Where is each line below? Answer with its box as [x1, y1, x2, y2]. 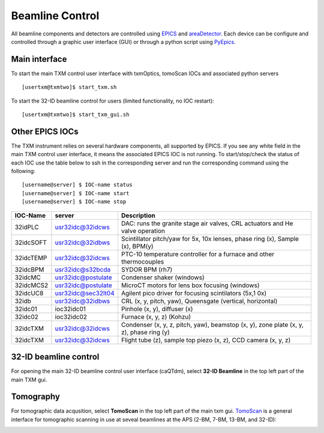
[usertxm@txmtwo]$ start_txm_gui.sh [22, 111, 130, 118]
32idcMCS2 [14, 281, 49, 289]
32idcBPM [14, 265, 44, 273]
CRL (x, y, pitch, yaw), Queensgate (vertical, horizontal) [121, 297, 278, 305]
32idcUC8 [14, 289, 44, 297]
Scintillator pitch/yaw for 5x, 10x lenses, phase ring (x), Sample [121, 234, 299, 243]
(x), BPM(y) [121, 242, 154, 250]
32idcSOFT [14, 238, 47, 246]
